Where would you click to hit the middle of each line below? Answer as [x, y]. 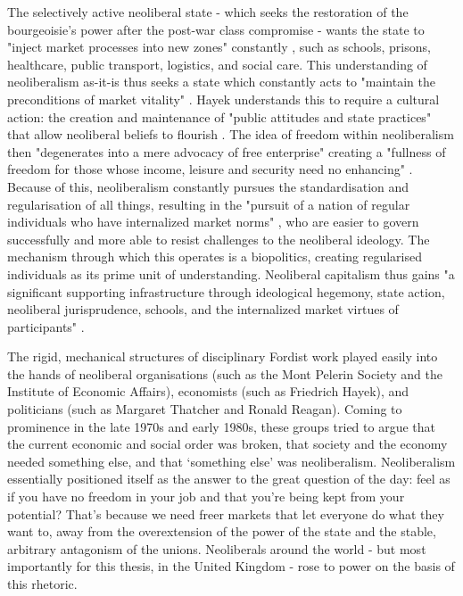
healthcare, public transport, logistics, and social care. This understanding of [217, 64]
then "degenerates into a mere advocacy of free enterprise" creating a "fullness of [227, 151]
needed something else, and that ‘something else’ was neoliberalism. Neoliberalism [231, 461]
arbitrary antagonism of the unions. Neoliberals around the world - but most [217, 548]
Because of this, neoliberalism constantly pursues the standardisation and [208, 186]
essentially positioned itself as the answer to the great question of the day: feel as [229, 479]
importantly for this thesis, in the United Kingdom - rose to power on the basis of [231, 566]
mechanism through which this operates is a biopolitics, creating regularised [215, 257]
